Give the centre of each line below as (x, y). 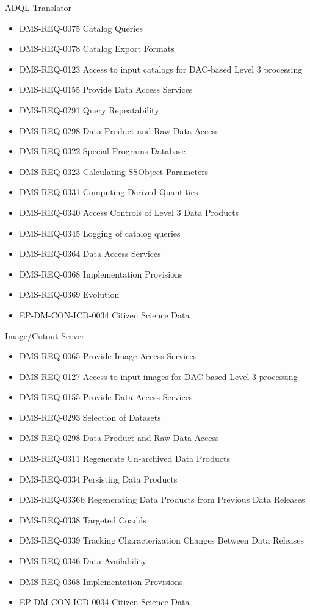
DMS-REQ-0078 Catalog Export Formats (97, 48)
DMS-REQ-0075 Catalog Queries (81, 28)
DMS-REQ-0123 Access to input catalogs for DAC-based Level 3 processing (161, 69)
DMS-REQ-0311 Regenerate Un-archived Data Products (124, 458)
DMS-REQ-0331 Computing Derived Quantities (109, 192)
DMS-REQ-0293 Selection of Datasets (90, 417)
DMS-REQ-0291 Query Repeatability (89, 109)
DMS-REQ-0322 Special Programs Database (102, 151)
